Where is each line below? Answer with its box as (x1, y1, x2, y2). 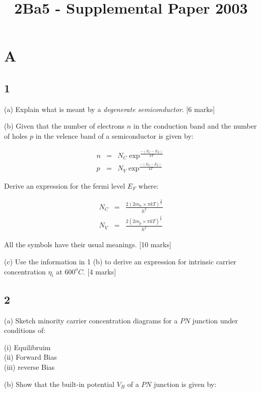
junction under (192, 315, 238, 325)
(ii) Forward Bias (4, 352, 57, 362)
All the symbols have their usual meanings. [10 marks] (4, 239, 171, 250)
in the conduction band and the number (133, 121, 257, 131)
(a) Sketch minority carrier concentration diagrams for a (4, 315, 178, 325)
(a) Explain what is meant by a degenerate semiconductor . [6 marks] (4, 103, 215, 114)
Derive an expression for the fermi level (4, 180, 125, 191)
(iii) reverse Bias (4, 361, 55, 372)
